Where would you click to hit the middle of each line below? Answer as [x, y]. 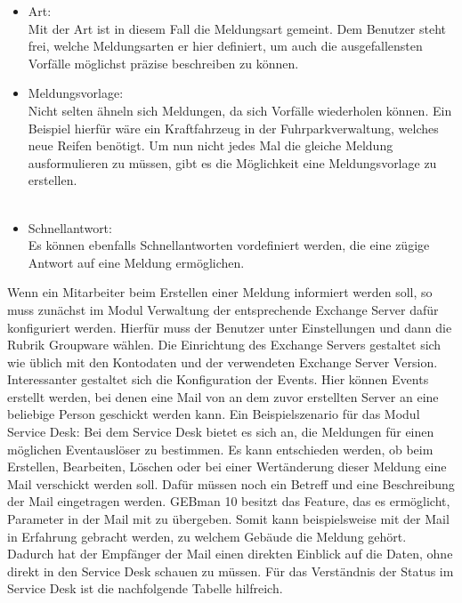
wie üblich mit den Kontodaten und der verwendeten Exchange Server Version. [223, 362]
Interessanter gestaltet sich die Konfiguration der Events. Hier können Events [218, 379]
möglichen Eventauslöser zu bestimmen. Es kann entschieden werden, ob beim [220, 449]
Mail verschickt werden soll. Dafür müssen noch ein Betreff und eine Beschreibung [231, 483]
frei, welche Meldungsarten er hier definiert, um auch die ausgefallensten [225, 46]
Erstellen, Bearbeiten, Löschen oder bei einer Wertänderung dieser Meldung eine [227, 466]
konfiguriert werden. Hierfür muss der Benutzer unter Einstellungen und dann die [230, 327]
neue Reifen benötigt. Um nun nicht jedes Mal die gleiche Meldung [211, 145]
